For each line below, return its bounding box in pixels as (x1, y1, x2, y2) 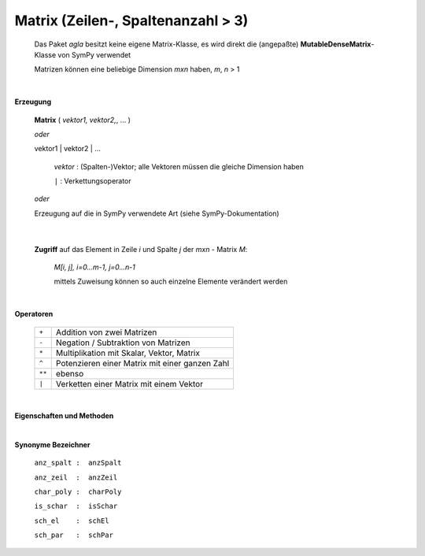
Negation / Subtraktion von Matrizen (55, 337, 190, 348)
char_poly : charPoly (34, 487, 122, 496)
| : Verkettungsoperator (54, 176, 131, 186)
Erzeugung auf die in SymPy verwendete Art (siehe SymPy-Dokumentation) (34, 209, 279, 218)
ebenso (55, 368, 84, 379)
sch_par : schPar (34, 531, 114, 539)
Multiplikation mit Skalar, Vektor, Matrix (55, 347, 201, 358)
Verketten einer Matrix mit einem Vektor (55, 378, 204, 389)
